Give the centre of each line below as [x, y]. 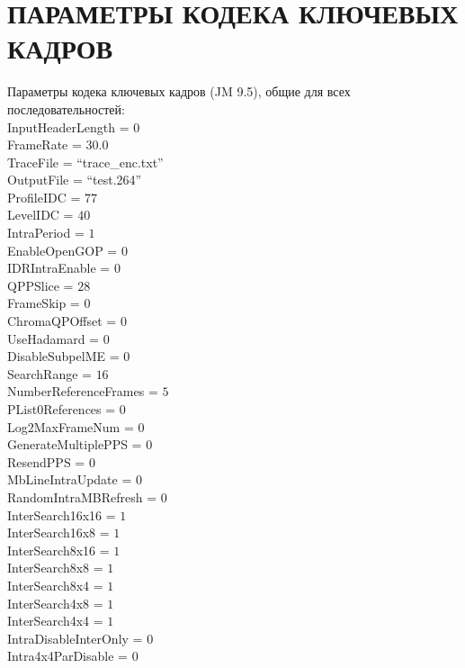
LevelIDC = [40, 215]
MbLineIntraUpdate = [70, 479]
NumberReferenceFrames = [83, 391]
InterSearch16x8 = [58, 533]
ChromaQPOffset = [62, 321]
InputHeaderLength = [68, 126]
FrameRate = [45, 144]
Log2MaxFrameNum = [71, 426]
